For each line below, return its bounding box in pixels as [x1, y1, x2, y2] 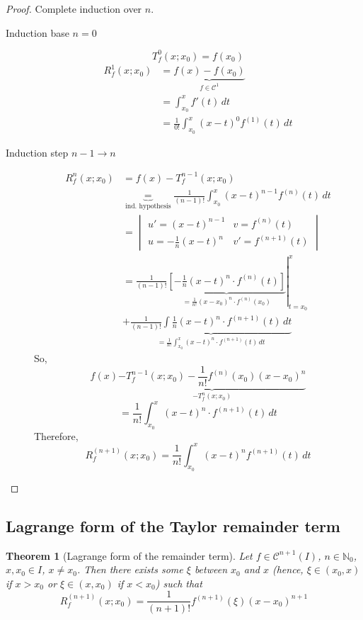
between [194, 562, 228, 577]
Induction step [6, 145, 69, 159]
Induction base [6, 25, 69, 40]
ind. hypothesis [125, 203, 171, 210]
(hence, [272, 562, 304, 577]
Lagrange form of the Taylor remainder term [6, 514, 340, 536]
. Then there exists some [76, 562, 183, 577]
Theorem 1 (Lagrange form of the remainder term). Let [6, 548, 253, 563]
